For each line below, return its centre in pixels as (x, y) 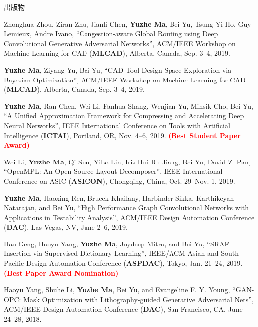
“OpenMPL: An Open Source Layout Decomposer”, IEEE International (113, 171)
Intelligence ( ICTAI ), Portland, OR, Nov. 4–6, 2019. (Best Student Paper (122, 135)
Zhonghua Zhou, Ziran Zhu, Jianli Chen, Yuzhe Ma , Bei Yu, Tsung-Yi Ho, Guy (128, 24)
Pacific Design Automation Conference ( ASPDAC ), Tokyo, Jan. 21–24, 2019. (123, 263)
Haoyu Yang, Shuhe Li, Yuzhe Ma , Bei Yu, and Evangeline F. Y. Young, (117, 289)
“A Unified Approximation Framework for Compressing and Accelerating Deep (124, 116)
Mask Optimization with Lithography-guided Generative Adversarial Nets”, (138, 299)
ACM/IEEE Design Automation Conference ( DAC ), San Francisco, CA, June (123, 309)
